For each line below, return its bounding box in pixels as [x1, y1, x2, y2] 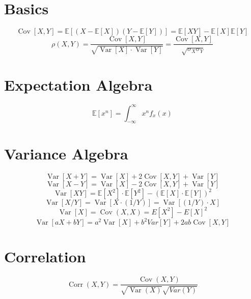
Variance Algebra [4, 143, 128, 164]
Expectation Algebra [4, 74, 153, 95]
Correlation [4, 246, 86, 267]
